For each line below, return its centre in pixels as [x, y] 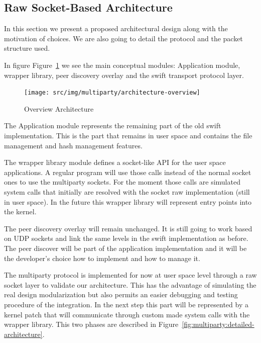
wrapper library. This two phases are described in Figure [91, 324]
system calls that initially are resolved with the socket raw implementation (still [127, 191]
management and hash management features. [73, 145]
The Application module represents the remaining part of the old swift [113, 125]
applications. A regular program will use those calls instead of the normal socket [128, 172]
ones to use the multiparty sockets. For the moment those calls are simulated [122, 182]
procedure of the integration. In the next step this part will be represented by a [126, 304]
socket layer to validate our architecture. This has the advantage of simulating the [130, 284]
